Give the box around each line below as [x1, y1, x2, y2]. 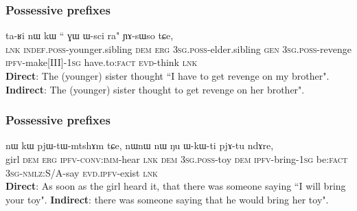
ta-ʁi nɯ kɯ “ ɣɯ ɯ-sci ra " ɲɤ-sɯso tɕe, [5, 28, 174, 43]
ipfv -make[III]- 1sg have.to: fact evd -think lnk [5, 55, 198, 69]
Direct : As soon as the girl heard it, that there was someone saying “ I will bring [5, 179, 346, 193]
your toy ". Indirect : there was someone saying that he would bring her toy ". [5, 192, 329, 206]
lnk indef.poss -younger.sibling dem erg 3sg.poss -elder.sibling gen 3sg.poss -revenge [5, 41, 352, 56]
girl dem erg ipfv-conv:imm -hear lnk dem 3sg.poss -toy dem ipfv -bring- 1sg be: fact [5, 152, 348, 166]
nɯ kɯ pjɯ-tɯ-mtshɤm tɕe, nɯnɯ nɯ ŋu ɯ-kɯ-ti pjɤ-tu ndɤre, [5, 138, 274, 153]
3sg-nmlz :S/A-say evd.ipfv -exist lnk [5, 165, 158, 179]
